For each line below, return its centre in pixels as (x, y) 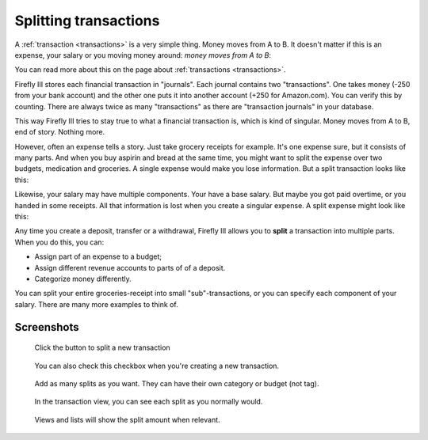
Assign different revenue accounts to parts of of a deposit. (130, 267)
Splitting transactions (87, 21)
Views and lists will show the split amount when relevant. (128, 419)
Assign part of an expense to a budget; (98, 256)
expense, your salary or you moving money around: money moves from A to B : (143, 55)
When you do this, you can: (59, 242)
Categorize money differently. (83, 279)
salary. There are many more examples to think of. (96, 304)
